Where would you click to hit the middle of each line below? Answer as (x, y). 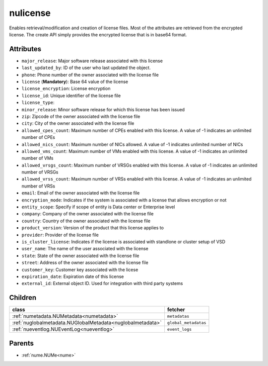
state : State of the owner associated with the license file (80, 256)
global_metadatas (187, 322)
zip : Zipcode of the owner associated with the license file (81, 116)
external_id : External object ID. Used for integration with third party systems (102, 283)
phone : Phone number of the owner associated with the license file (90, 75)
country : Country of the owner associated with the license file (86, 221)
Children (23, 298)
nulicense (30, 13)
